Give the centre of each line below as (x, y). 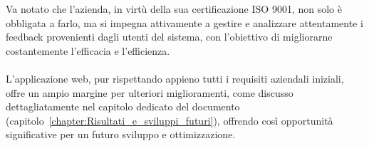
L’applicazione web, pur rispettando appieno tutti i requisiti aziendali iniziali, (175, 78)
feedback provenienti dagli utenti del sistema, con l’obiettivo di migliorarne (169, 37)
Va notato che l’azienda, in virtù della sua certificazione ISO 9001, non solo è (174, 9)
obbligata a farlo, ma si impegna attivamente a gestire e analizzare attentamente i (184, 22)
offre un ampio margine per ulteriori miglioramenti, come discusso (150, 92)
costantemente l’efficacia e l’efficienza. (88, 50)
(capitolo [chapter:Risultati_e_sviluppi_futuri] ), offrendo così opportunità (170, 120)
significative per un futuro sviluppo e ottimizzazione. (121, 134)
